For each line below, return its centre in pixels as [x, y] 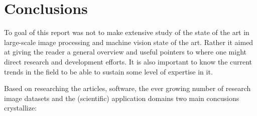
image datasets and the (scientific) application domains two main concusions [122, 98]
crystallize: [21, 108]
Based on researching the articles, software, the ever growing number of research [127, 88]
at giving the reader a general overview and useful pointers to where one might [125, 52]
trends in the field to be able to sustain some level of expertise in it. [108, 71]
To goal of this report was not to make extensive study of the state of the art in [127, 32]
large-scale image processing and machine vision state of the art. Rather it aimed [129, 42]
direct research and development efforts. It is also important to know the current [128, 61]
